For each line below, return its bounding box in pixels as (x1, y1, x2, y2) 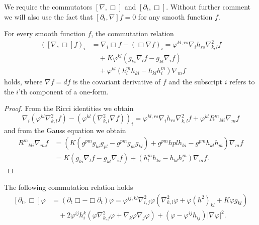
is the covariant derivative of (73, 76, 161, 87)
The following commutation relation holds (4, 182, 133, 192)
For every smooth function (4, 28, 85, 39)
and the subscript (168, 76, 222, 87)
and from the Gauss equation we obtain (4, 125, 126, 135)
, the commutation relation (91, 28, 174, 39)
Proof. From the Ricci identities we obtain (4, 103, 134, 114)
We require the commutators (4, 2, 93, 12)
